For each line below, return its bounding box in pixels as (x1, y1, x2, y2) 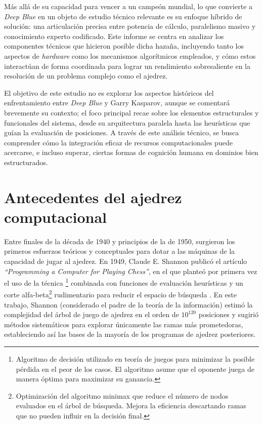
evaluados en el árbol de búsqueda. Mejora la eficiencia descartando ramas (16, 400, 246, 411)
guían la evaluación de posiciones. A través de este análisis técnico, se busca (4, 127, 239, 138)
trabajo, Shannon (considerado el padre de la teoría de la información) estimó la (4, 299, 253, 310)
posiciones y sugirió (198, 309, 259, 320)
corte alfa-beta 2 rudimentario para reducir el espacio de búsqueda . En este (4, 288, 237, 300)
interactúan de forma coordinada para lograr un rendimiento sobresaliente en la (4, 60, 251, 71)
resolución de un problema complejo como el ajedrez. (4, 70, 168, 81)
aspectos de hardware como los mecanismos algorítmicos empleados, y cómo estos (4, 50, 256, 61)
